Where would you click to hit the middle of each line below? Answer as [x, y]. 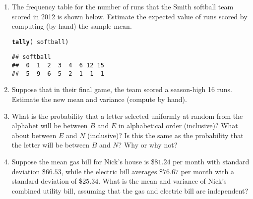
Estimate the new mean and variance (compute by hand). [99, 99]
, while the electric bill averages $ [112, 171]
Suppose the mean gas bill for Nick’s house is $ [83, 161]
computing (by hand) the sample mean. [72, 26]
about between [34, 135]
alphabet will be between [50, 125]
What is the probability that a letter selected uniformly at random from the [127, 116]
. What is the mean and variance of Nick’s [162, 181]
